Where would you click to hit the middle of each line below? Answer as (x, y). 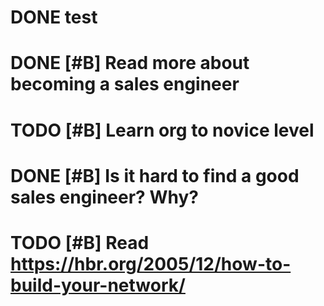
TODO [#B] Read (80, 242)
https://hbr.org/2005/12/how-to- (151, 263)
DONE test (54, 17)
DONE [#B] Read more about (130, 63)
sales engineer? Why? (104, 197)
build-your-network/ (98, 285)
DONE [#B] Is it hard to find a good (155, 175)
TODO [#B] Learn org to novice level (162, 130)
